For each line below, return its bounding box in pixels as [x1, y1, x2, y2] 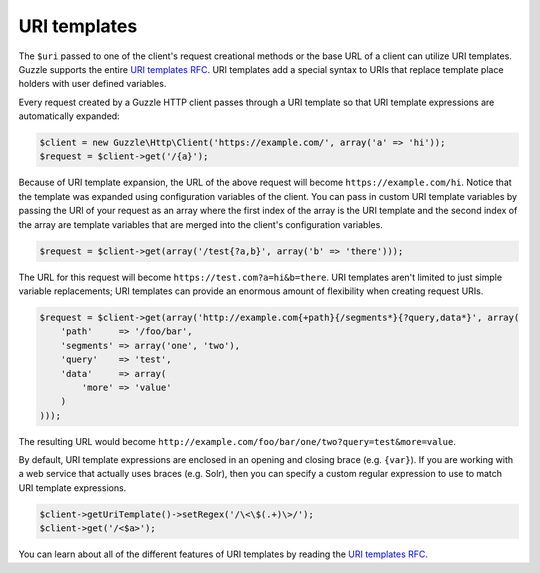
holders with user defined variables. [18, 78, 167, 90]
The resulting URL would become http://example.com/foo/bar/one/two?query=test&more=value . [18, 435, 457, 447]
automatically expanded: [18, 110, 120, 122]
